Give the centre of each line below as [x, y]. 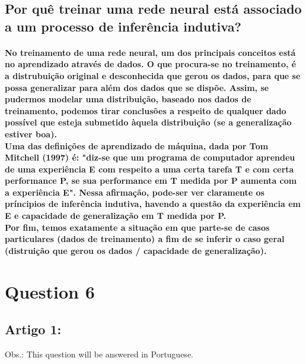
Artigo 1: [33, 329]
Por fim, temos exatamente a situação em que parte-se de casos [137, 227]
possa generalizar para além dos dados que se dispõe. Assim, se [137, 87]
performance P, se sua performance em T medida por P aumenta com [151, 181]
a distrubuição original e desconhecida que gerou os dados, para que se [153, 75]
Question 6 [50, 291]
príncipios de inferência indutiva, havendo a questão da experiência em [153, 204]
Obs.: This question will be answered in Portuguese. [99, 354]
